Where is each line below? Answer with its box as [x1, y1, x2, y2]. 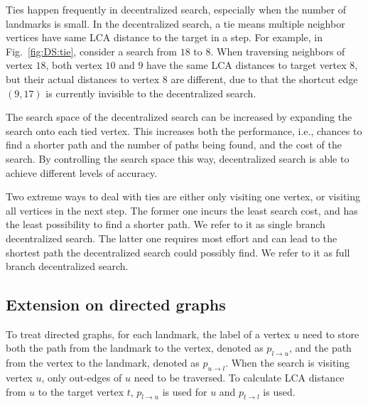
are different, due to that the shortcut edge [171, 71, 358, 86]
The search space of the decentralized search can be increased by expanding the [6, 109, 352, 124]
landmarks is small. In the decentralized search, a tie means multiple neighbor [6, 16, 345, 31]
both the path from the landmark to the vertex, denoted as [6, 340, 264, 355]
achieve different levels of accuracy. [6, 165, 158, 180]
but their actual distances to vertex [6, 71, 160, 86]
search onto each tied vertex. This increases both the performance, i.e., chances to [6, 123, 362, 138]
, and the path [289, 340, 352, 355]
